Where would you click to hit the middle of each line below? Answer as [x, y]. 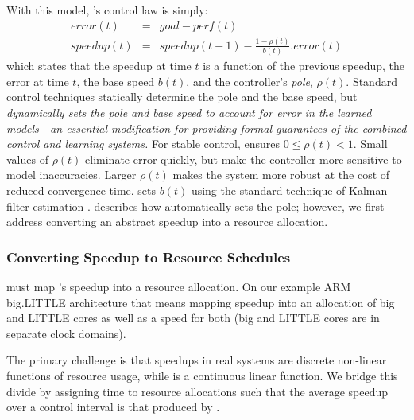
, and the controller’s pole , [250, 81]
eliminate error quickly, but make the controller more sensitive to [244, 159]
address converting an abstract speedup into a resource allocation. [167, 222]
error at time [38, 81]
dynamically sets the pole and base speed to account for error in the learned [189, 113]
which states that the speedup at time [99, 66]
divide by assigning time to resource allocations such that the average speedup [197, 391]
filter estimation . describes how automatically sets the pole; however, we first [195, 206]
